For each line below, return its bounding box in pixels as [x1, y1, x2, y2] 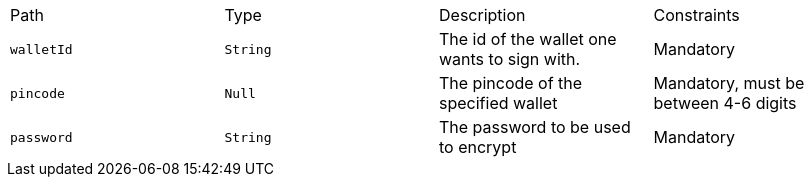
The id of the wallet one [439, 29, 617, 49]
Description [439, 5, 526, 25]
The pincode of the [439, 73, 583, 93]
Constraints [653, 5, 740, 25]
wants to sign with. [439, 49, 581, 69]
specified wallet [439, 93, 558, 113]
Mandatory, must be [653, 73, 805, 93]
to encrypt [439, 137, 517, 157]
